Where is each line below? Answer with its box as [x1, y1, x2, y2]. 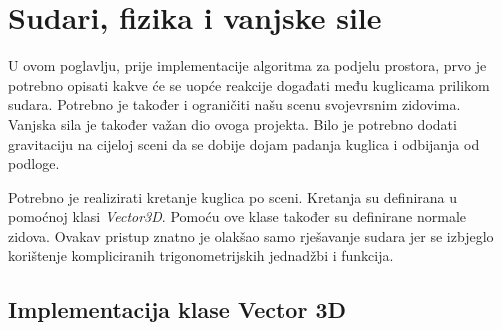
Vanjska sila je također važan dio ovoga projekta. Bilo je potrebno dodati [8, 113, 457, 134]
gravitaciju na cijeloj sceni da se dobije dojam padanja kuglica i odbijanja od [8, 133, 480, 154]
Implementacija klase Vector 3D [8, 294, 347, 325]
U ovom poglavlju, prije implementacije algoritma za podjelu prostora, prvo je [8, 55, 487, 76]
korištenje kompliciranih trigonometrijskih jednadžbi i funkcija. [8, 245, 394, 266]
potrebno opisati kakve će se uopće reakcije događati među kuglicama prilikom [8, 74, 490, 95]
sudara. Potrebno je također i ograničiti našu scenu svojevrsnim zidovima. [8, 94, 461, 115]
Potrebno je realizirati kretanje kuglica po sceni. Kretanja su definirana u [8, 186, 458, 207]
